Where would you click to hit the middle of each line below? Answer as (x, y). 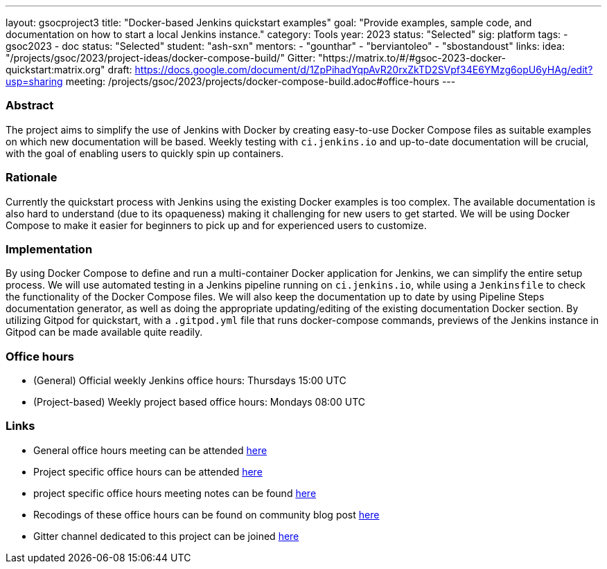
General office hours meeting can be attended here (150, 450)
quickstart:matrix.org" (55, 70)
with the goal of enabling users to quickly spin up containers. (145, 153)
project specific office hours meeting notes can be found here (175, 493)
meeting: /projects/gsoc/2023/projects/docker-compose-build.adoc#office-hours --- (261, 81)
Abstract (30, 106)
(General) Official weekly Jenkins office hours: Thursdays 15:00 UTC (190, 380)
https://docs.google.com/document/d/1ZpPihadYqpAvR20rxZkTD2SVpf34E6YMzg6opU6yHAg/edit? (364, 70)
